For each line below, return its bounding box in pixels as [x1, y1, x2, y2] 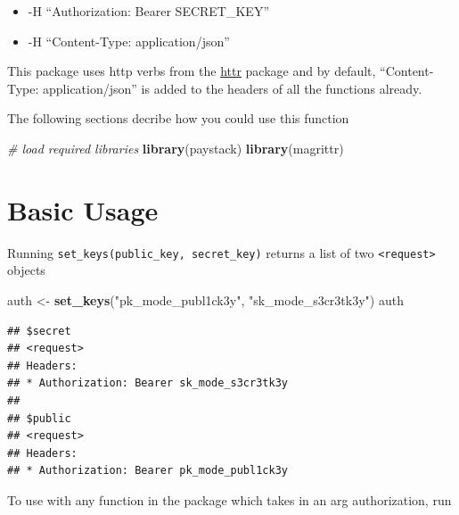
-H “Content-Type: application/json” [28, 31, 230, 50]
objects [7, 261, 45, 279]
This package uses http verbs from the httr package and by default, [7, 62, 376, 80]
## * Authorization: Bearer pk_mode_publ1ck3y [7, 464, 288, 478]
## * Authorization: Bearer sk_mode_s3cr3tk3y [7, 377, 288, 390]
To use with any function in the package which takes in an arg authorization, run [7, 490, 452, 509]
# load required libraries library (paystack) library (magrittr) [7, 138, 344, 157]
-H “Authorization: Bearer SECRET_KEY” [28, 2, 270, 20]
